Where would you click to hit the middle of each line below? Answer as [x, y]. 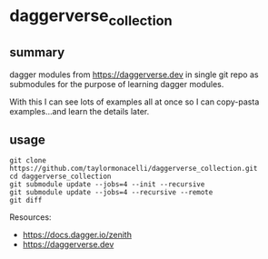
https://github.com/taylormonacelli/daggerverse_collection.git [134, 169]
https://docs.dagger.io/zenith [77, 235]
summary [37, 52]
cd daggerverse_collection [60, 177]
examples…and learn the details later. [79, 111]
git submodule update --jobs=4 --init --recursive [107, 184]
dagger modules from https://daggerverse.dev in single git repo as [134, 75]
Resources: [30, 217]
